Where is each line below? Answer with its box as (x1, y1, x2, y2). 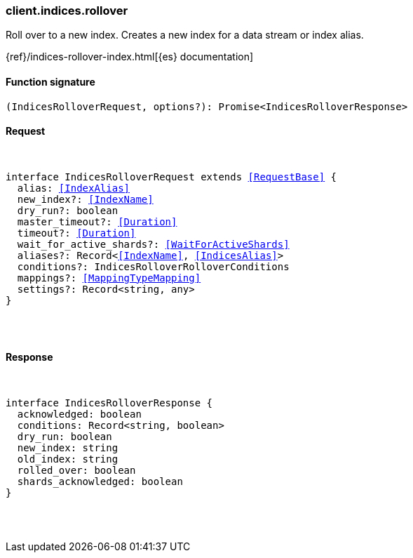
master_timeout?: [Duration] (17, 215, 177, 227)
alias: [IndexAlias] (17, 182, 130, 194)
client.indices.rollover (6, 4, 128, 18)
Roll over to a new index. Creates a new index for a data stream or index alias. (6, 29, 364, 41)
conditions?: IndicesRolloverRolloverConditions (17, 260, 290, 272)
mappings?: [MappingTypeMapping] (17, 272, 201, 284)
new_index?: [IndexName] (17, 193, 154, 205)
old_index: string (17, 453, 119, 465)
